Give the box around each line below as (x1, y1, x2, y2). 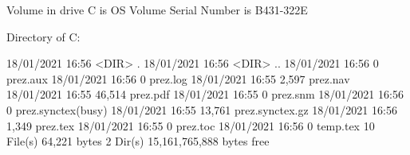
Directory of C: (6, 28, 81, 45)
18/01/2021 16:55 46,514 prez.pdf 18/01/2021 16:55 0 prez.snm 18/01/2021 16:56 (6, 86, 404, 103)
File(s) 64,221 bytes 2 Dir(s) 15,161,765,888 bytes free (6, 133, 270, 149)
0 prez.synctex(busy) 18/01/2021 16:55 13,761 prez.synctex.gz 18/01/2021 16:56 (6, 101, 397, 118)
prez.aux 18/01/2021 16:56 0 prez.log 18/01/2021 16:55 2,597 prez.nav (6, 70, 350, 87)
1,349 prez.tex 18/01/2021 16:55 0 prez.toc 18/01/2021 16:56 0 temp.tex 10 (6, 117, 375, 134)
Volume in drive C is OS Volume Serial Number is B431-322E (6, 2, 308, 17)
